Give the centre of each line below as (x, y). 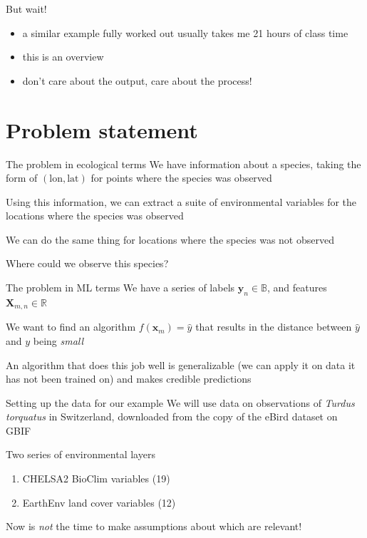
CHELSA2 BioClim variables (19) (96, 478)
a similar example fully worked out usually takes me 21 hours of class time (185, 32)
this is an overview (63, 57)
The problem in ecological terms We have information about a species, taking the (183, 164)
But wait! (26, 9)
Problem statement (102, 129)
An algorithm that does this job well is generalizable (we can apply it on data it (181, 364)
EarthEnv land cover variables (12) (99, 502)
